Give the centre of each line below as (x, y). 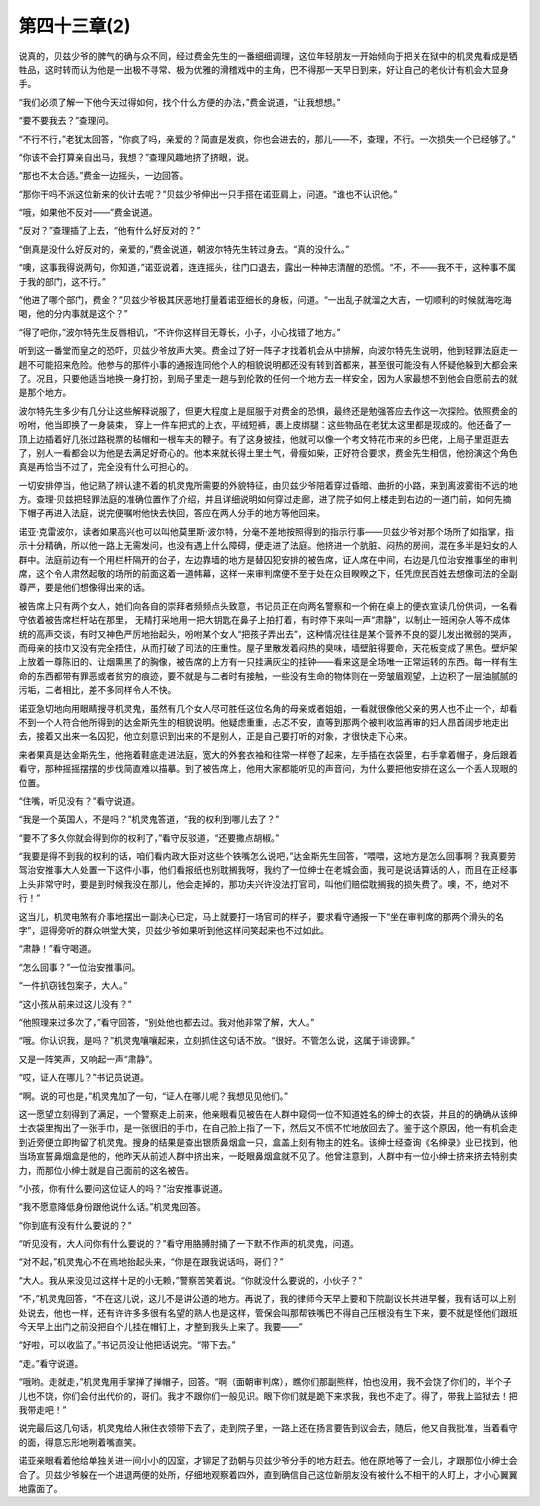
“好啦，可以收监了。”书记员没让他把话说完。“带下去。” (127, 1345)
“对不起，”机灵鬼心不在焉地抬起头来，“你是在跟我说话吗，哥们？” (151, 1262)
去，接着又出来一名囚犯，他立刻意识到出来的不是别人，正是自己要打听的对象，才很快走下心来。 (215, 736)
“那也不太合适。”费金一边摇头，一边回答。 (103, 176)
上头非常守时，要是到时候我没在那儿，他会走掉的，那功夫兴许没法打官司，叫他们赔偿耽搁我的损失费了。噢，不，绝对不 (263, 884)
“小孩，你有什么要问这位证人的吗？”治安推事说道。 (123, 1188)
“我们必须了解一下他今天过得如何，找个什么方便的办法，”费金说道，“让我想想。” (179, 102)
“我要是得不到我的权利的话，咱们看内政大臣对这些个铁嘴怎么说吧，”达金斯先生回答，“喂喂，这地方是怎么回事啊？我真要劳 (267, 856)
